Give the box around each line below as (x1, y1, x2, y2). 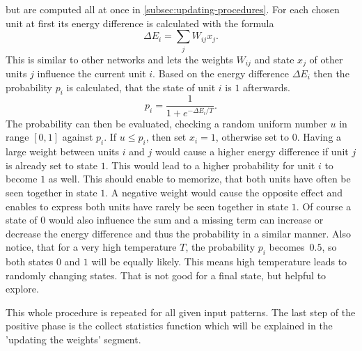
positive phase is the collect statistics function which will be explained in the (6, 318, 333, 333)
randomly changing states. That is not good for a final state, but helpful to (6, 267, 326, 282)
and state (254, 52, 294, 66)
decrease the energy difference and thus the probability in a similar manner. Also (6, 226, 351, 240)
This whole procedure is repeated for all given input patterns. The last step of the (6, 304, 356, 319)
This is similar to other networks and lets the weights (6, 52, 233, 66)
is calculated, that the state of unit (66, 79, 216, 94)
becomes (269, 240, 305, 254)
